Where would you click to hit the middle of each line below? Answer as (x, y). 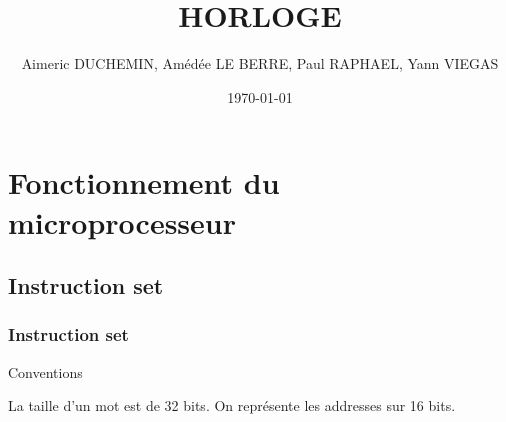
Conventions (45, 371)
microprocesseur (122, 221)
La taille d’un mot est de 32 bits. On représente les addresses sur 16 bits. (232, 405)
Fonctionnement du (144, 182)
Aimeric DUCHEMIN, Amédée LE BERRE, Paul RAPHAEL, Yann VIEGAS (260, 63)
